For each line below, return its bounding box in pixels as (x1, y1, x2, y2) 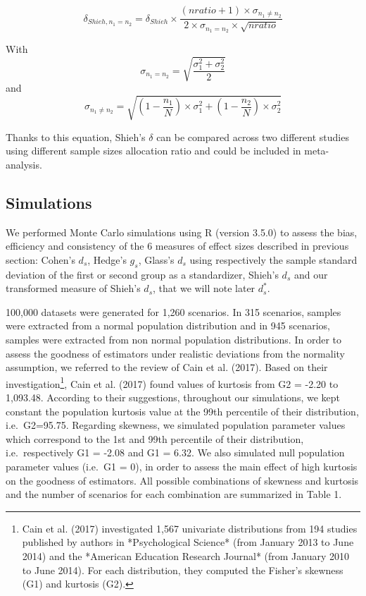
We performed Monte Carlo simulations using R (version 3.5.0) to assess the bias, (6, 224, 358, 239)
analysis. (6, 157, 42, 171)
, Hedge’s (87, 252, 127, 267)
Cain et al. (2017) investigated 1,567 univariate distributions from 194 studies (22, 521, 358, 535)
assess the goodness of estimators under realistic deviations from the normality (6, 346, 345, 360)
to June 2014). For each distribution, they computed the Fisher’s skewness (22, 562, 343, 577)
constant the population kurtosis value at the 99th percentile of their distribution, (6, 403, 359, 418)
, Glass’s (138, 252, 175, 267)
